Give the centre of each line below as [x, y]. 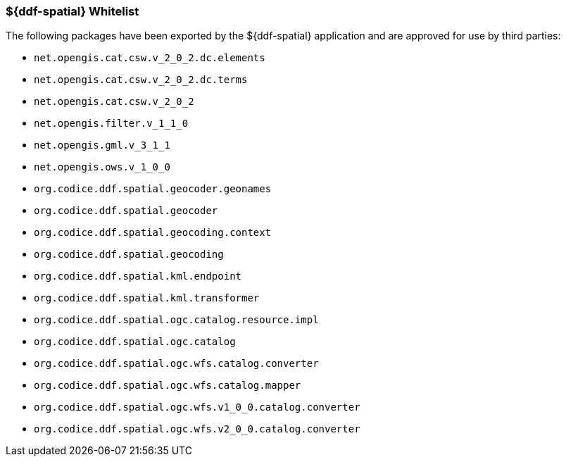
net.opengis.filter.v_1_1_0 [111, 124]
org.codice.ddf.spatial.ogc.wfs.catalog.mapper [168, 386]
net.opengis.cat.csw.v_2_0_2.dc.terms [141, 80]
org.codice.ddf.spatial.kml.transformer [147, 298]
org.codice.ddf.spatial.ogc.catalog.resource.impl [176, 320]
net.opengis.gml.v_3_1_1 [102, 145]
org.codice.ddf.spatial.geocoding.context [153, 233]
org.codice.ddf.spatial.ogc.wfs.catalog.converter [176, 364]
